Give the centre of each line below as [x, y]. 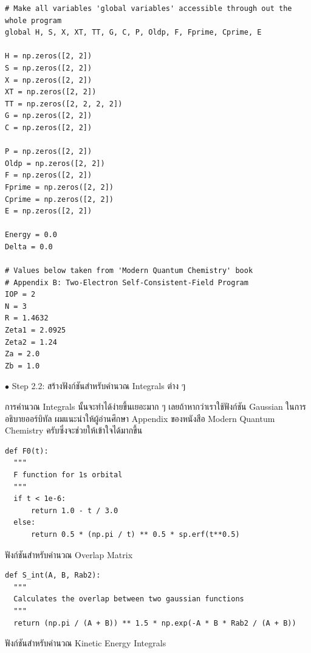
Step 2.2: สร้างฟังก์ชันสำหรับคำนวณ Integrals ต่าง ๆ [99, 386]
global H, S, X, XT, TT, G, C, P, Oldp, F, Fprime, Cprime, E [133, 33]
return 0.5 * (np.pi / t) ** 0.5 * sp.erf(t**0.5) [135, 534]
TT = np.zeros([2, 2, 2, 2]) [64, 104]
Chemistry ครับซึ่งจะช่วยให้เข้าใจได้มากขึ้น [74, 430]
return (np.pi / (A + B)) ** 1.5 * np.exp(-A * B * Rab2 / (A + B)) [155, 623]
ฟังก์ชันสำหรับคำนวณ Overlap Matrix [69, 554]
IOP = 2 [20, 295]
